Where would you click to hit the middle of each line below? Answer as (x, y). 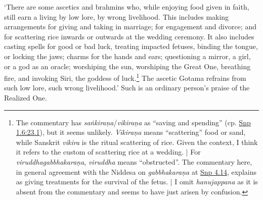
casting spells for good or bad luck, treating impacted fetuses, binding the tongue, (131, 46)
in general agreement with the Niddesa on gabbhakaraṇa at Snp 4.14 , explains (136, 171)
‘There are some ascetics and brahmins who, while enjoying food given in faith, (127, 7)
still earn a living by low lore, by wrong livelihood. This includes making (117, 16)
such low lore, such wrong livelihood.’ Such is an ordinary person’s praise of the (127, 88)
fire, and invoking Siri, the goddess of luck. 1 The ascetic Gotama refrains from (125, 77)
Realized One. (26, 97)
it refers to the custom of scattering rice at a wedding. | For (108, 152)
